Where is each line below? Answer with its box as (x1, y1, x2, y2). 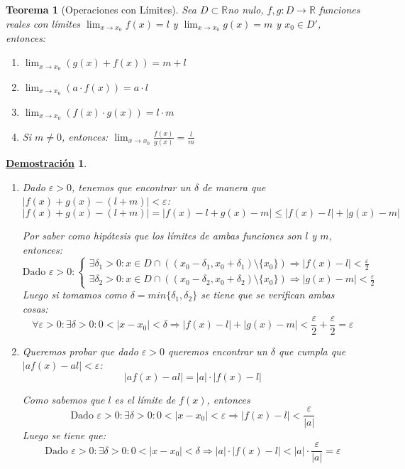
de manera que (202, 179, 266, 194)
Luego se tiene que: (22, 427, 106, 442)
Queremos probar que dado (22, 343, 138, 358)
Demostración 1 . (6, 156, 87, 171)
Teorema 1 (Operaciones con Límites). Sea (6, 2, 196, 16)
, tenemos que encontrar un (72, 179, 191, 194)
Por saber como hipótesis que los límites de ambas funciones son (22, 228, 302, 243)
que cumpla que (278, 343, 346, 358)
